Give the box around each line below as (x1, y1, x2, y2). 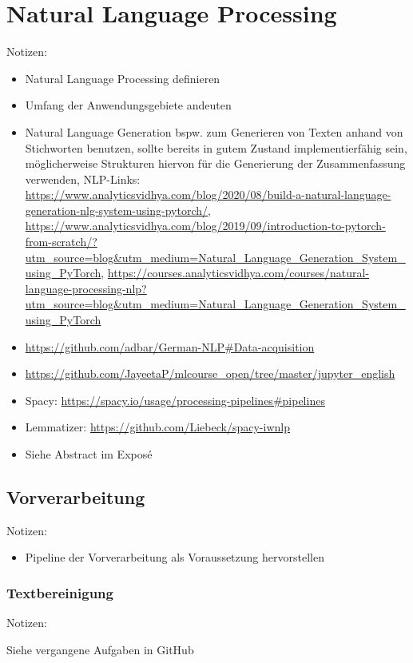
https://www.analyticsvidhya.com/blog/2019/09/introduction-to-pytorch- (25, 217, 386, 234)
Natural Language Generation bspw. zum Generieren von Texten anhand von (25, 123, 403, 140)
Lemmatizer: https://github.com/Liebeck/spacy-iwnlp (25, 419, 290, 435)
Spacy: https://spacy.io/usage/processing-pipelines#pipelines (25, 391, 325, 408)
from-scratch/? (25, 233, 97, 250)
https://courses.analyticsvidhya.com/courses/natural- (107, 264, 370, 281)
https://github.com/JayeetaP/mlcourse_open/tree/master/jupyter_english (25, 365, 395, 382)
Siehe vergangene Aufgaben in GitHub (6, 641, 194, 657)
